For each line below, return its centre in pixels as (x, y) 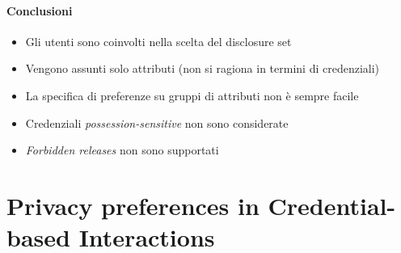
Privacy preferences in (133, 205)
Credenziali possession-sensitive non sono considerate (157, 122)
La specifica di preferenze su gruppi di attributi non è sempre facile (192, 95)
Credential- (332, 205)
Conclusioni (40, 10)
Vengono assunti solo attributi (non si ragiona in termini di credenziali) (203, 68)
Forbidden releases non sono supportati (122, 150)
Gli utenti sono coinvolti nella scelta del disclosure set (158, 41)
